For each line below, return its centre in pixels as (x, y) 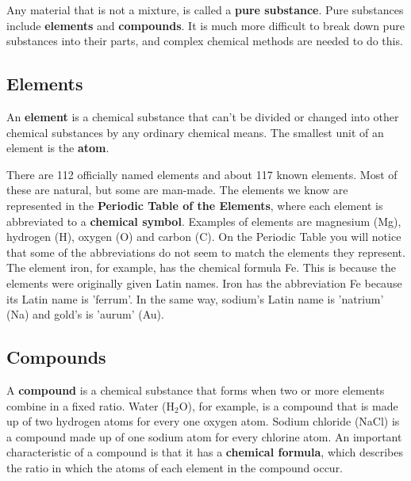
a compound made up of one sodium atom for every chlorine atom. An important (204, 436)
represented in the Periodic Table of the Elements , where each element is (195, 205)
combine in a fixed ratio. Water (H (91, 405)
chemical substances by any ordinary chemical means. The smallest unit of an (195, 132)
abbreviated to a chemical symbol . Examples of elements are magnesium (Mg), (204, 221)
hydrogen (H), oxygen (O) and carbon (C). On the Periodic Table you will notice (204, 237)
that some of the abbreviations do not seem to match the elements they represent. (206, 252)
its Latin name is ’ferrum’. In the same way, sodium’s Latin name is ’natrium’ (195, 298)
